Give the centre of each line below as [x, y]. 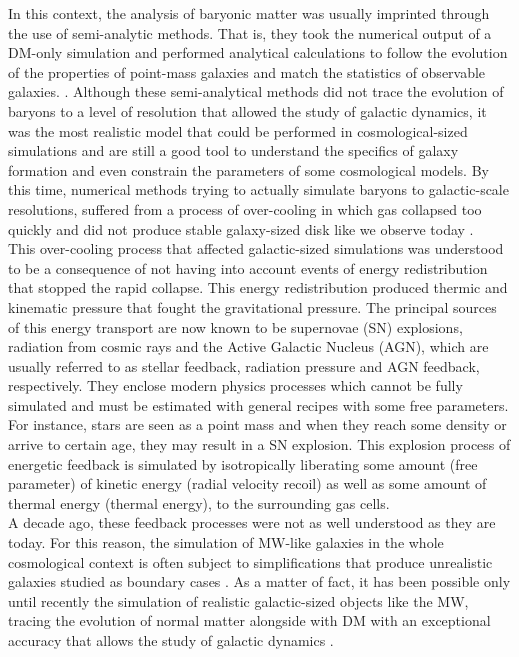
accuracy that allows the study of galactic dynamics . [171, 640]
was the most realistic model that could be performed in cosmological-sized [238, 130]
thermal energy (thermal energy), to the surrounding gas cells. [199, 502]
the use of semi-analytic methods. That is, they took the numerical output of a [250, 32]
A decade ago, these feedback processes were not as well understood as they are [252, 522]
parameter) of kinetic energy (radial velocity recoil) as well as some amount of [247, 483]
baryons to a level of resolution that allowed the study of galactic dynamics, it [247, 110]
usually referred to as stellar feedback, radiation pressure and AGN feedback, [244, 365]
